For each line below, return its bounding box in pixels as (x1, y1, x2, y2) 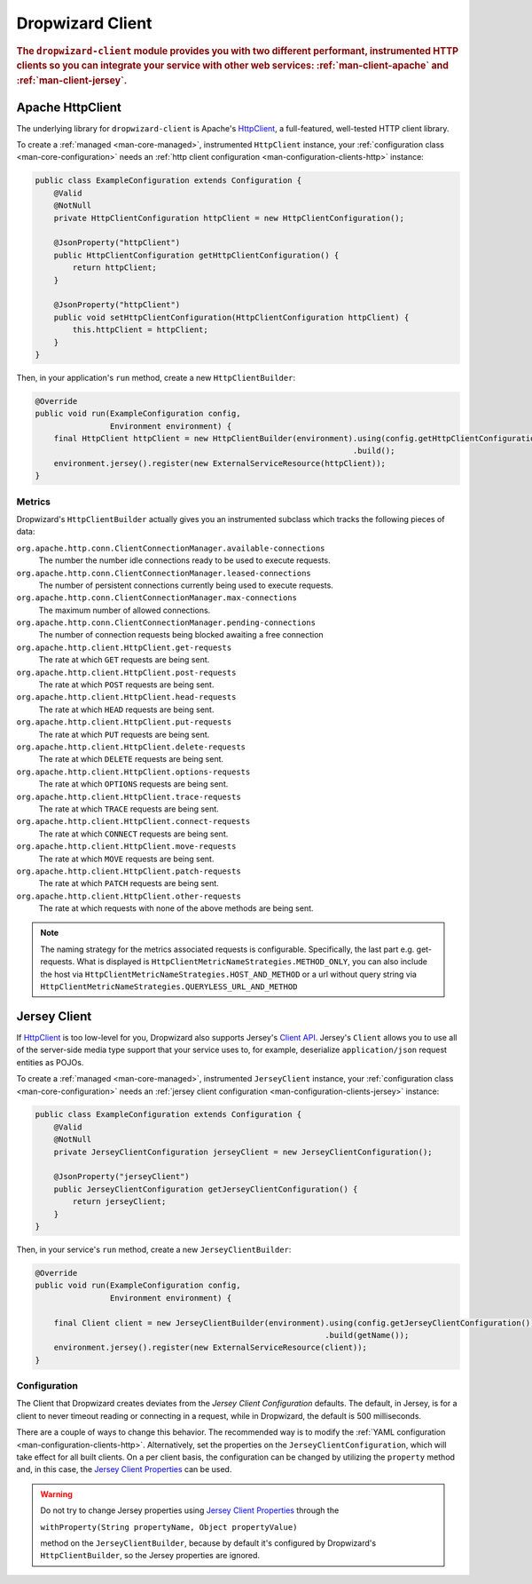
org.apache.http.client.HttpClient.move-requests (16, 842, 237, 851)
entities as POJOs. (16, 1057, 84, 1067)
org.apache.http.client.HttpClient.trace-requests (16, 791, 241, 802)
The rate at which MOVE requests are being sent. (38, 853, 215, 864)
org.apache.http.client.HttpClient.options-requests (16, 766, 251, 777)
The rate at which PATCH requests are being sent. (38, 878, 219, 889)
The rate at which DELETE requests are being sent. (38, 754, 224, 764)
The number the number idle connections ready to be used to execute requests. (38, 555, 332, 566)
